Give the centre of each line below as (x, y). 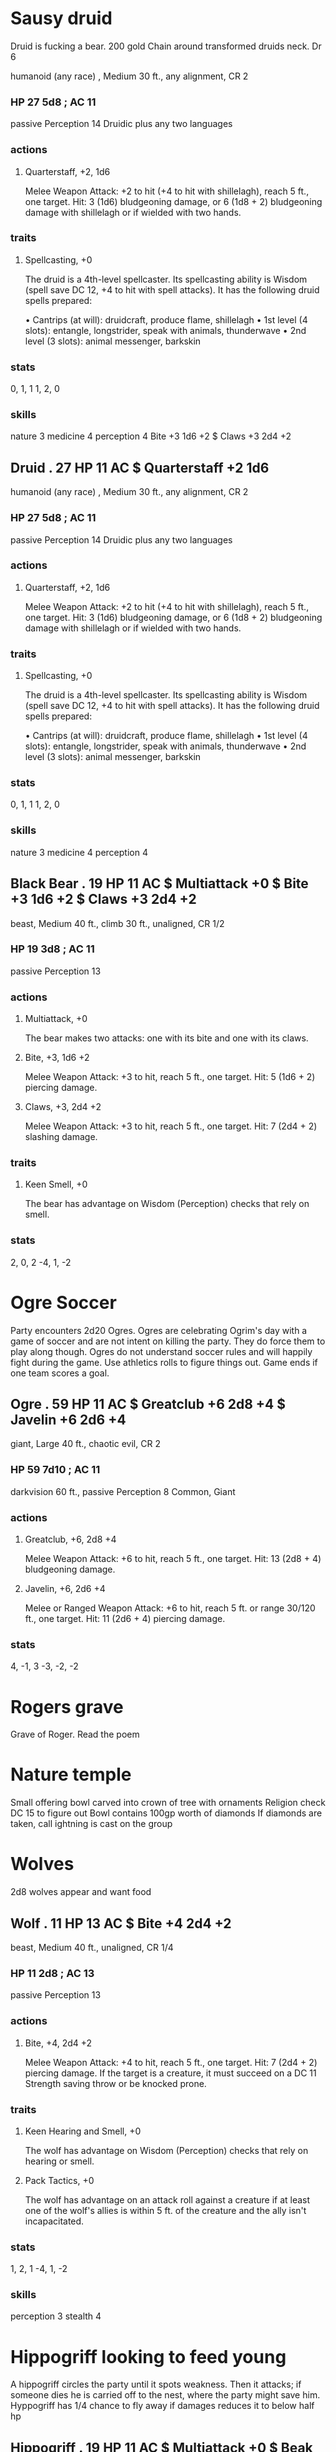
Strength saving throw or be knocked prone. (115, 2083)
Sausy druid (61, 18)
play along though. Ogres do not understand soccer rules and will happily (161, 1351)
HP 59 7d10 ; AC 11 (55, 1470)
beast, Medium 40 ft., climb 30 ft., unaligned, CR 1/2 (117, 923)
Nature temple (71, 1774)
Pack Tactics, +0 (59, 2180)
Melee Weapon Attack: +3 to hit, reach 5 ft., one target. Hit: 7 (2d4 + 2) (171, 1126)
